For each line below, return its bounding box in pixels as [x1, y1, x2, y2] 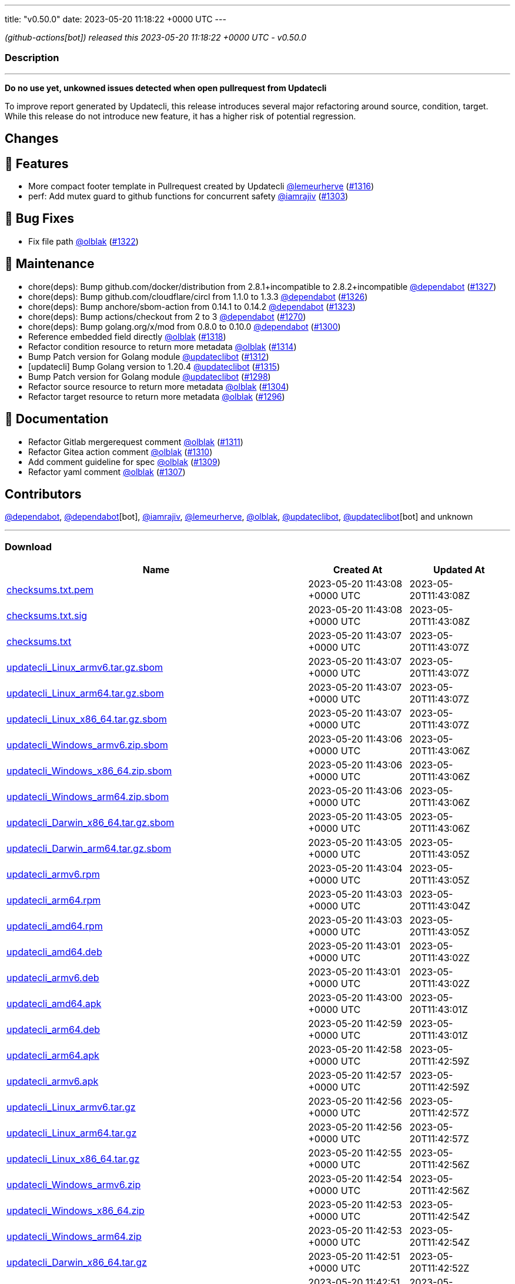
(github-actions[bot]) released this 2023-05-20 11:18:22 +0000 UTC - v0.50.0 [5, 32, 307, 42]
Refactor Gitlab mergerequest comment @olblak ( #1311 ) [28, 436, 243, 447]
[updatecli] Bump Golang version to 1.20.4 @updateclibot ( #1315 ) [28, 361, 280, 372]
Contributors [5, 486, 82, 501]
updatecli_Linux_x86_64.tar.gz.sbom [6, 713, 167, 725]
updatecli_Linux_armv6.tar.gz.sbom [6, 661, 163, 674]
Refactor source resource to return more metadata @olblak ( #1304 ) [28, 381, 289, 392]
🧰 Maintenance [5, 256, 95, 272]
